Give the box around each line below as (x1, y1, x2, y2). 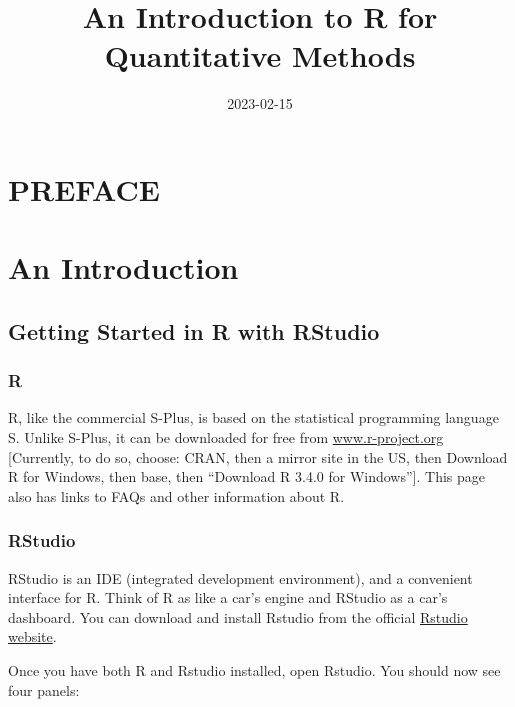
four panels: (8, 679, 80, 700)
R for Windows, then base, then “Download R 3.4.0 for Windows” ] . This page (8, 466, 486, 487)
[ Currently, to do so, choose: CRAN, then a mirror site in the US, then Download (8, 446, 508, 467)
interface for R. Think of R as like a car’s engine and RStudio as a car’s (8, 587, 448, 608)
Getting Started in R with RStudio (8, 315, 380, 346)
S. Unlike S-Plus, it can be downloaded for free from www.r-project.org (8, 427, 444, 448)
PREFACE (8, 168, 160, 209)
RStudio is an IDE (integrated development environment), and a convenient (8, 567, 473, 588)
